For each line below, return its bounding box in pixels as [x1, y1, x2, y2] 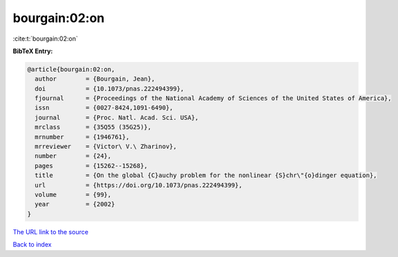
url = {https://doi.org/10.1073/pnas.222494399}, [35, 181, 243, 189]
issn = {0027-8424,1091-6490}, [35, 104, 173, 112]
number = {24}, [35, 152, 112, 160]
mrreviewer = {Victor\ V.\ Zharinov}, [35, 143, 178, 151]
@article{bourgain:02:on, [27, 65, 115, 73]
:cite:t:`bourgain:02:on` [12, 34, 79, 43]
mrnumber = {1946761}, [35, 133, 130, 141]
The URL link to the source [12, 227, 89, 236]
